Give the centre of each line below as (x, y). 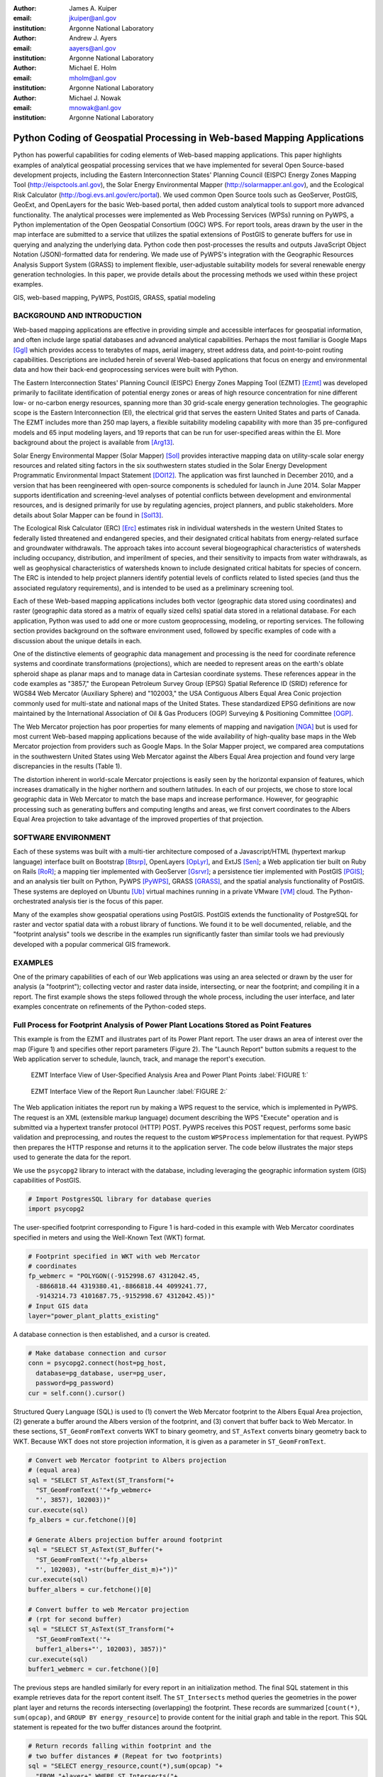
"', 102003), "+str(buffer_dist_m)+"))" (107, 1570)
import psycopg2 (56, 1209)
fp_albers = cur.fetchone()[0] (83, 1520)
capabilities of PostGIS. (47, 1180)
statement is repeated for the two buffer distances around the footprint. (118, 1727)
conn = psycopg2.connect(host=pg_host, (97, 1363)
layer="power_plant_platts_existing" (94, 1316)
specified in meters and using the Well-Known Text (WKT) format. (109, 1238)
